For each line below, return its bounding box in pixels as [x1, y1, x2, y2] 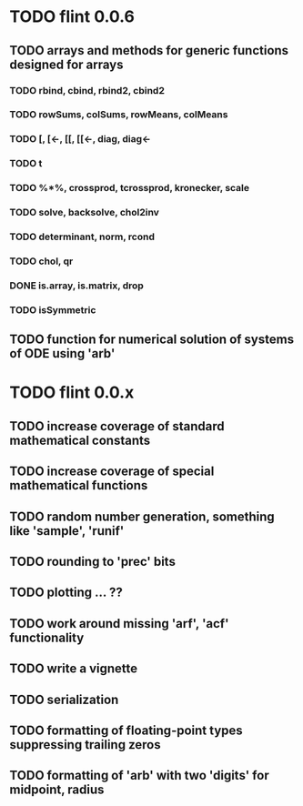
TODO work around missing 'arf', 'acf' [9, 616, 229, 631]
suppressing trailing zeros [9, 737, 161, 752]
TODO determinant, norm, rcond [9, 230, 155, 243]
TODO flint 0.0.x [9, 382, 135, 403]
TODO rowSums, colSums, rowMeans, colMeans [9, 108, 228, 121]
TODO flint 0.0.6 [9, 6, 135, 27]
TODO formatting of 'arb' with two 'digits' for [9, 768, 270, 783]
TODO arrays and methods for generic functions [9, 43, 289, 58]
